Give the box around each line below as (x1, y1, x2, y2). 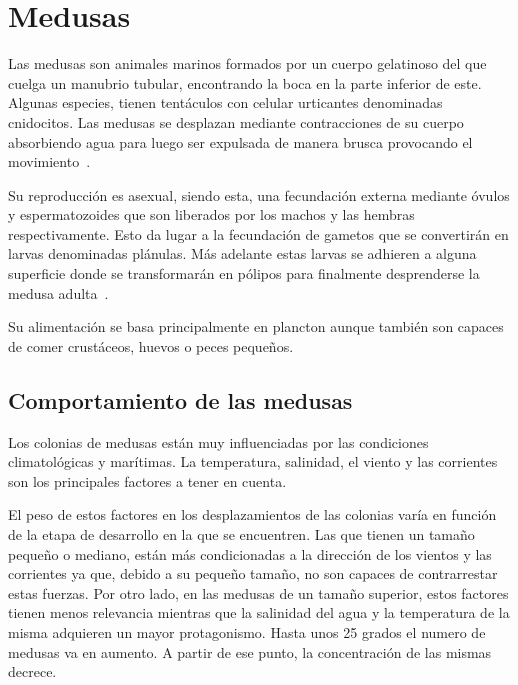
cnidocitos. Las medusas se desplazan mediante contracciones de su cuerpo (8, 111, 464, 132)
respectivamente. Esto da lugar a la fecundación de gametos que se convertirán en (8, 223, 509, 244)
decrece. (8, 661, 57, 682)
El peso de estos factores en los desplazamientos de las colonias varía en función (8, 504, 497, 525)
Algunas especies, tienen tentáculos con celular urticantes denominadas (8, 92, 443, 113)
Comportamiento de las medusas (8, 384, 353, 415)
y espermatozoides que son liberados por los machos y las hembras (8, 204, 415, 225)
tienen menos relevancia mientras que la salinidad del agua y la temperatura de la (8, 602, 510, 623)
